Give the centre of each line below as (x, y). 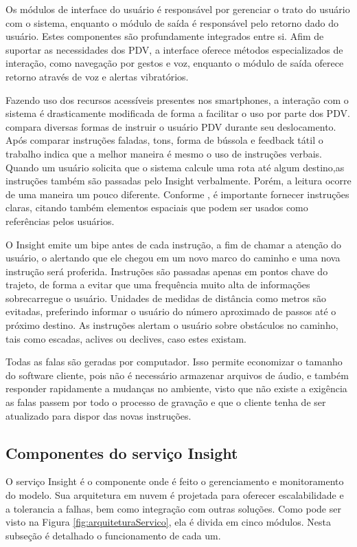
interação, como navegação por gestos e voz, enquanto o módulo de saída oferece (175, 63)
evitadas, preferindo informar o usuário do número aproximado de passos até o (171, 311)
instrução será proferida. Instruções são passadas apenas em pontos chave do (167, 271)
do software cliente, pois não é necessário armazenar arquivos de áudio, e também (177, 375)
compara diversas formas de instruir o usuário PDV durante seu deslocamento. (171, 126)
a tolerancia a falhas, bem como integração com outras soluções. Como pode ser (173, 508)
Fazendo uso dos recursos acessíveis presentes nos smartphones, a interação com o (177, 99)
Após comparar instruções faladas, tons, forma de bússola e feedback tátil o (164, 140)
